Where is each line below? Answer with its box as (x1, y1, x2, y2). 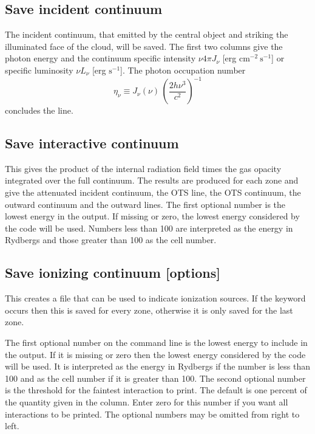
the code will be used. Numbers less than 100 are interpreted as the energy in (5, 221, 293, 234)
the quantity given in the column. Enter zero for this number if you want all (5, 395, 288, 408)
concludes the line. (5, 104, 73, 117)
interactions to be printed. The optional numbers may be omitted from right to (5, 407, 300, 420)
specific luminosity (5, 63, 73, 76)
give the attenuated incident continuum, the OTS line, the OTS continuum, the (5, 186, 301, 199)
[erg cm (222, 52, 250, 64)
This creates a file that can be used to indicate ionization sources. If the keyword (5, 292, 306, 305)
